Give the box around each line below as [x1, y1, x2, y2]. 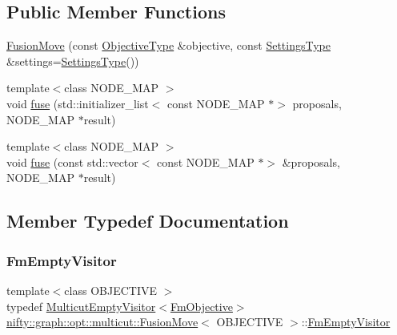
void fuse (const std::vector [6, 153, 138, 170]
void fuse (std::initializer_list [6, 95, 149, 111]
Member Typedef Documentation [6, 208, 289, 233]
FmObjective [170, 297, 233, 314]
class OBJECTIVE [64, 281, 157, 298]
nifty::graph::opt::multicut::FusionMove [6, 313, 198, 330]
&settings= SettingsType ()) [6, 52, 139, 69]
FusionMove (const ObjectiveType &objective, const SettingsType [6, 37, 331, 54]
